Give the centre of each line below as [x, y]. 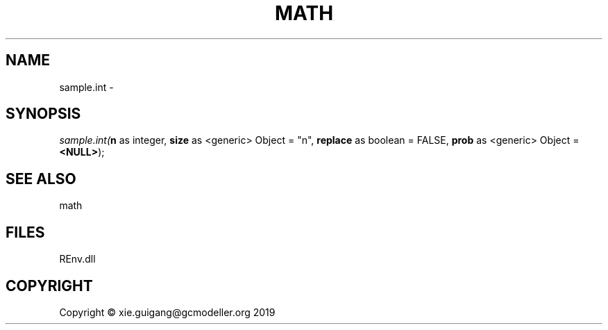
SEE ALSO [41, 179]
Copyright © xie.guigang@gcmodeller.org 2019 [167, 312]
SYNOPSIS [43, 114]
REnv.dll [77, 259]
